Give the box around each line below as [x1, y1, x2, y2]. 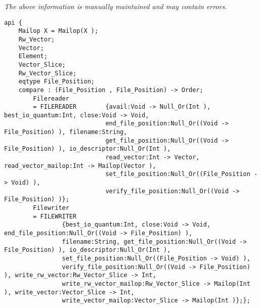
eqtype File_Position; [18, 78, 95, 85]
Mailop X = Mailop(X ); [18, 27, 99, 35]
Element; [18, 53, 48, 60]
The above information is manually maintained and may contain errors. [4, 1, 227, 11]
